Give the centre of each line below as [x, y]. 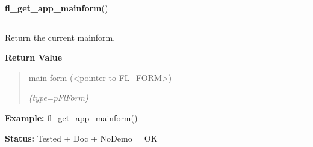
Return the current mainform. [60, 37]
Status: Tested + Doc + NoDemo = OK [81, 138]
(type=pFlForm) [58, 97]
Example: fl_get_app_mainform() [71, 117]
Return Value [34, 57]
